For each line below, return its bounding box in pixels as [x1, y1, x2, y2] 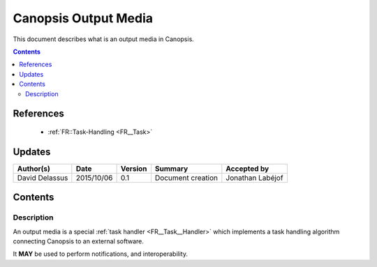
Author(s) [17, 164, 50, 174]
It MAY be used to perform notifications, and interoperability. [13, 250, 188, 258]
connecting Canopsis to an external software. [13, 237, 145, 245]
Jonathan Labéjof [226, 173, 283, 183]
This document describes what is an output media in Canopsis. [13, 35, 195, 43]
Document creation [154, 173, 219, 183]
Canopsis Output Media [13, 10, 154, 26]
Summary [154, 164, 188, 174]
